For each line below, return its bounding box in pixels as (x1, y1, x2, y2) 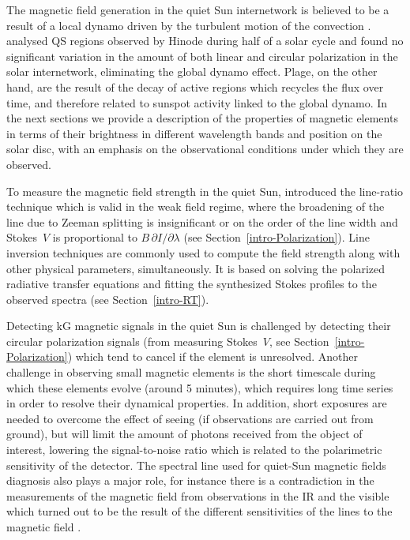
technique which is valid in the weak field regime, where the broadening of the (6, 198, 385, 215)
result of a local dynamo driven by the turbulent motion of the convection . (6, 17, 371, 33)
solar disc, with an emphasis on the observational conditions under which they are (6, 141, 404, 157)
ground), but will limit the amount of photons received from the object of (6, 426, 363, 442)
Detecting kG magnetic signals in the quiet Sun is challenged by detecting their (6, 317, 391, 334)
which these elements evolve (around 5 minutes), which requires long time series (6, 379, 393, 396)
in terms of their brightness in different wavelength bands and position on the (6, 125, 382, 141)
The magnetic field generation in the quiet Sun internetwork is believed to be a (6, 2, 389, 17)
